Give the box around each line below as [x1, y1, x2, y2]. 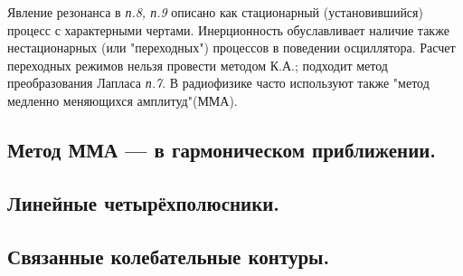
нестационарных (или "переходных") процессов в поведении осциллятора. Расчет [7, 38, 456, 57]
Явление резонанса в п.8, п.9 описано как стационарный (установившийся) [7, 3, 423, 21]
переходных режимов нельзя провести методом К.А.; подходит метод [7, 55, 388, 74]
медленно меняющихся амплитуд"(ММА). [7, 90, 238, 109]
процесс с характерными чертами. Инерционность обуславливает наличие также [7, 20, 449, 39]
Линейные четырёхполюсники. [7, 188, 280, 216]
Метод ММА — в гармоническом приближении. [7, 135, 437, 163]
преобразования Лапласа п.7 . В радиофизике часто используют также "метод [7, 73, 430, 92]
